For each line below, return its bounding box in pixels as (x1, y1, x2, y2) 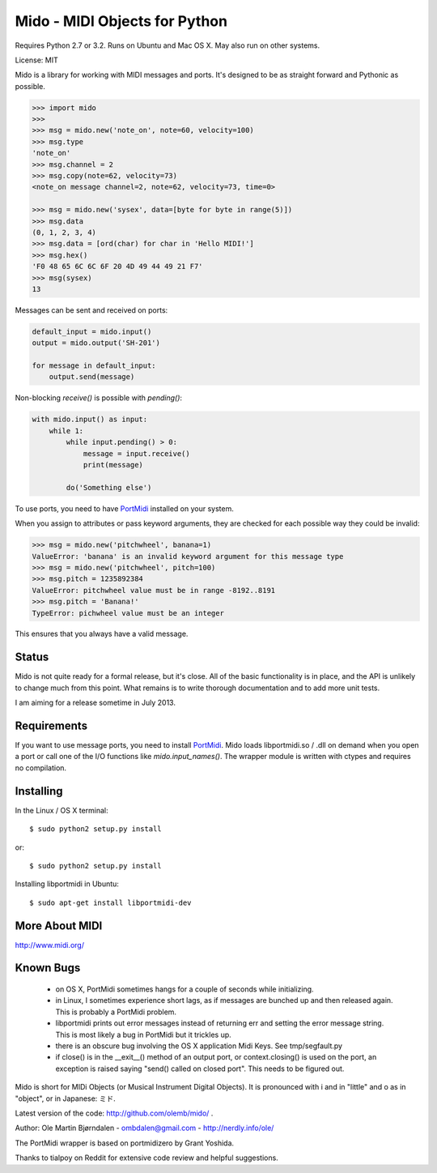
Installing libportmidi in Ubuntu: (15, 879, 119, 889)
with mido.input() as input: (32, 415, 148, 424)
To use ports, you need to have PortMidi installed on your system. (15, 503, 234, 514)
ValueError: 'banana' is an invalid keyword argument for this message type (32, 552, 344, 561)
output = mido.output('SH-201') (32, 339, 161, 348)
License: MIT (15, 55, 58, 65)
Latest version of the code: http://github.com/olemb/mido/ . (15, 1108, 214, 1118)
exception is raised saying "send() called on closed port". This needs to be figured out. (55, 1064, 345, 1073)
